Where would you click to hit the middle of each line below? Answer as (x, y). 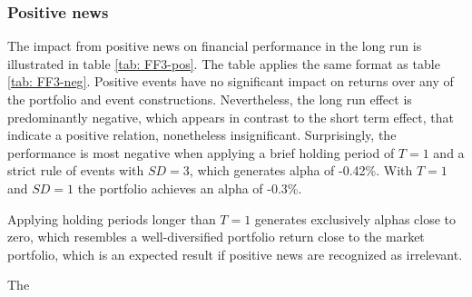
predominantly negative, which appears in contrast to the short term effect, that (231, 117)
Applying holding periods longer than (112, 218)
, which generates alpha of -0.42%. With (301, 170)
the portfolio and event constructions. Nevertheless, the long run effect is (210, 99)
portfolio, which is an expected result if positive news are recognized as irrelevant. (235, 254)
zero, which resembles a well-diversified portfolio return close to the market (216, 237)
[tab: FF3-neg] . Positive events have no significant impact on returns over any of (231, 81)
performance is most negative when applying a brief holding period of (201, 152)
